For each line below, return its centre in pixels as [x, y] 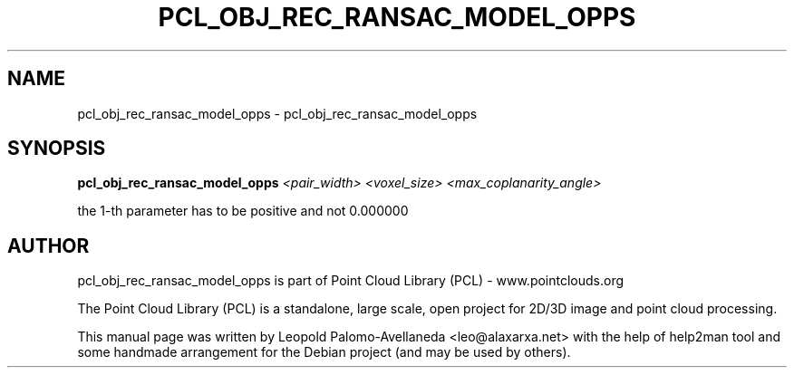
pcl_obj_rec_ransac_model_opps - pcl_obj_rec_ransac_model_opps [277, 113]
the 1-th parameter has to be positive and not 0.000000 [243, 211]
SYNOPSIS [57, 149]
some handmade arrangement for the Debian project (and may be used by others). [324, 352]
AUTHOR [48, 245]
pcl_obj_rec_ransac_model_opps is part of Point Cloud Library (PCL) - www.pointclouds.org [351, 281]
